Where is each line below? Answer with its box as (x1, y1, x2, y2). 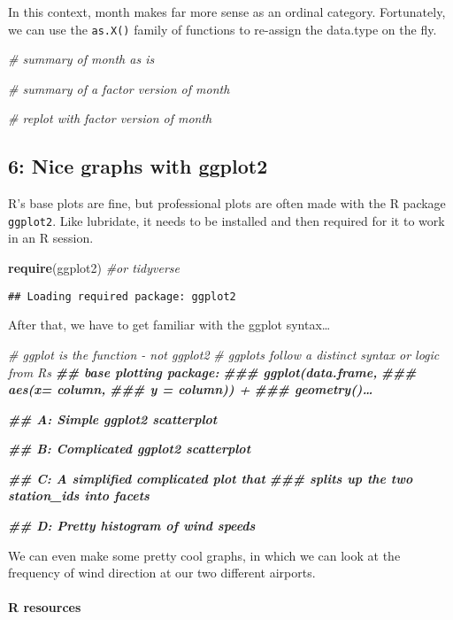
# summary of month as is (8, 50, 155, 68)
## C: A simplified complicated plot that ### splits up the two (8, 469, 413, 487)
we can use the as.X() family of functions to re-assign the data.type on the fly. (8, 19, 437, 38)
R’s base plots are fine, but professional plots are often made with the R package (8, 194, 446, 213)
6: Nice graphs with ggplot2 (8, 152, 268, 180)
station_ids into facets (8, 486, 150, 505)
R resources (8, 598, 81, 616)
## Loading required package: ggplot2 (8, 290, 236, 303)
